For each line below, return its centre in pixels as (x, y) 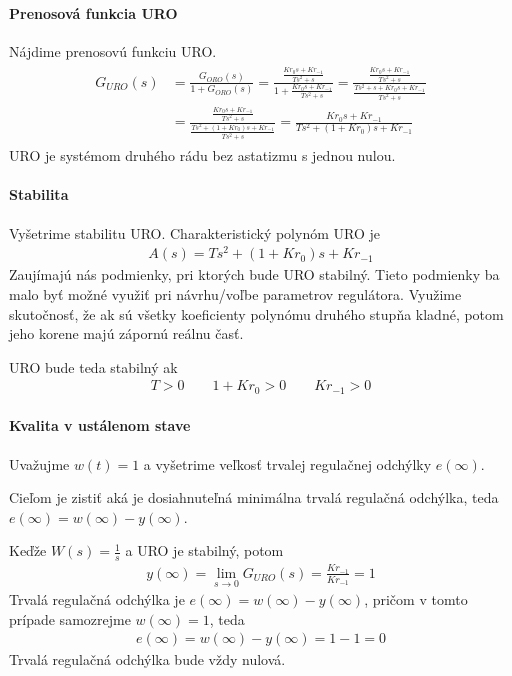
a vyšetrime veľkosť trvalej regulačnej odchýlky (287, 463)
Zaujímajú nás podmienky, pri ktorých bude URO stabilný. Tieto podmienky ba (254, 274)
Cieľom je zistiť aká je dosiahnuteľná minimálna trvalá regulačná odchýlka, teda (254, 497)
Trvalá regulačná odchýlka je (97, 599)
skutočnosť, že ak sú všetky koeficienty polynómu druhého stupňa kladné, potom (256, 313)
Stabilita (39, 194)
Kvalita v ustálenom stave (100, 425)
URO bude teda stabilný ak (93, 366)
